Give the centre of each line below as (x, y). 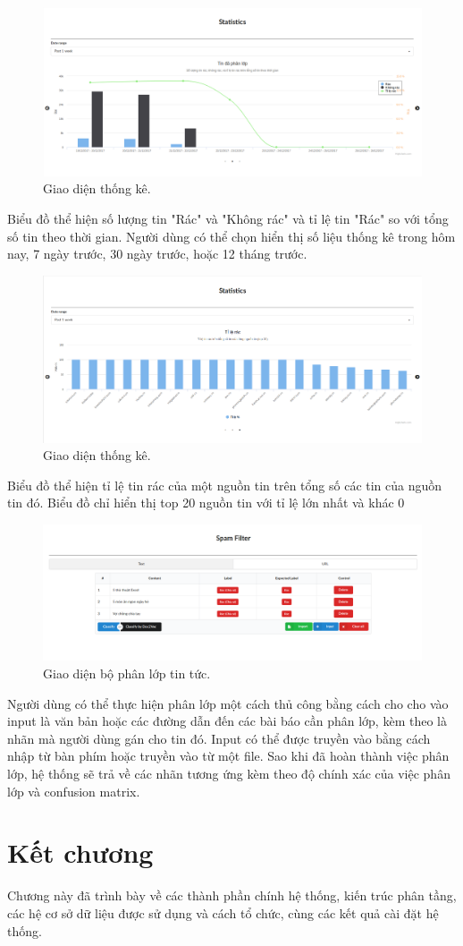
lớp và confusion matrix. (74, 791)
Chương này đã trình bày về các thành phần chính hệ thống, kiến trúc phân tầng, (232, 895)
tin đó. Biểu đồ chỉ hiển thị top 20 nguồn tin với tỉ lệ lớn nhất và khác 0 (206, 503)
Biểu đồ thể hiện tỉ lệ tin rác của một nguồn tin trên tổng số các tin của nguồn (225, 485)
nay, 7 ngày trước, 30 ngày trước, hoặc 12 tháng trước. (157, 254)
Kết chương (80, 852)
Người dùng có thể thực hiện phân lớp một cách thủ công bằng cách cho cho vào (228, 703)
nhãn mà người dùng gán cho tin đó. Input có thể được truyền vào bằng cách (219, 738)
